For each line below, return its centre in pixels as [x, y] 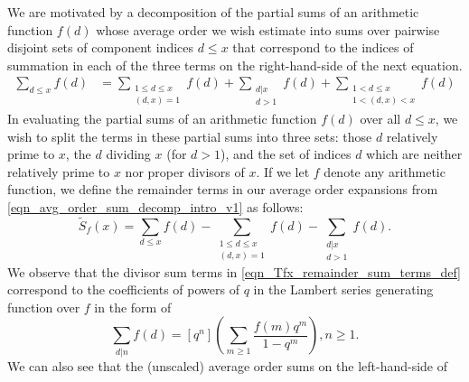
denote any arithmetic [385, 171]
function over [44, 307]
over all [380, 119]
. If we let [283, 171]
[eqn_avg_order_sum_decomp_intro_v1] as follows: [155, 207]
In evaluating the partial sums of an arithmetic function [162, 119]
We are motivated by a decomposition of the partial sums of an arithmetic [213, 12]
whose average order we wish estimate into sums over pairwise [268, 29]
